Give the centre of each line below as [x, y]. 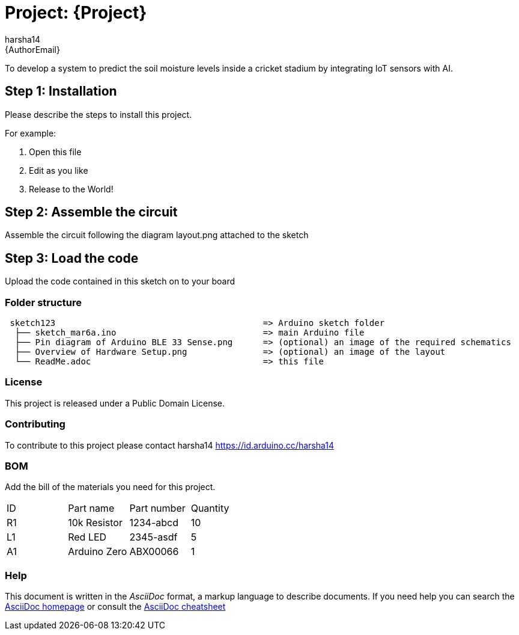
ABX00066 [154, 552]
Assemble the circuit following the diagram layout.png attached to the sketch [157, 235]
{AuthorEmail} [32, 49]
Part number [157, 508]
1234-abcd [154, 523]
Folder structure [43, 302]
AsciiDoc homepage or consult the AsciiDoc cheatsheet [115, 607]
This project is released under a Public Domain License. [115, 403]
